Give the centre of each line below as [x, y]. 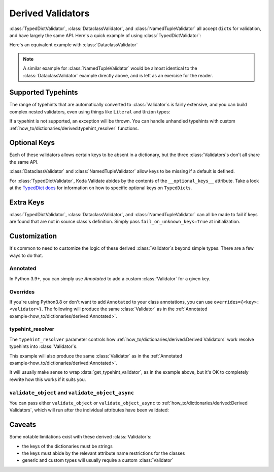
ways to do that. [26, 255]
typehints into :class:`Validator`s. [44, 346]
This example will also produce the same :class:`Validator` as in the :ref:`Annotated [96, 356]
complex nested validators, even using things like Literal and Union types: [90, 111]
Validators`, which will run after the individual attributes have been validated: [89, 410]
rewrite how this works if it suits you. [48, 379]
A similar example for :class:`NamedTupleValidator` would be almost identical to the [110, 68]
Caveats [23, 425]
